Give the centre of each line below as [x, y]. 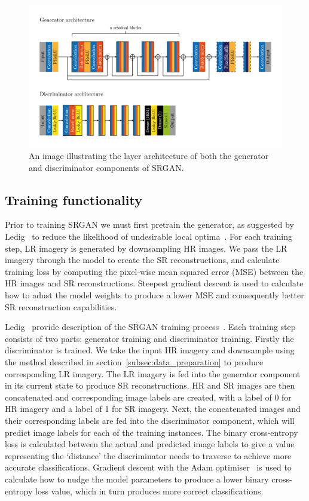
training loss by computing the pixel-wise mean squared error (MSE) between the [154, 271]
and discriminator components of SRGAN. [106, 167]
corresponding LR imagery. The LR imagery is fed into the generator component [153, 373]
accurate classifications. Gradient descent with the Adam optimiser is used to [148, 467]
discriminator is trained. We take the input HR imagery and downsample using [150, 350]
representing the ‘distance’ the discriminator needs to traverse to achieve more [148, 455]
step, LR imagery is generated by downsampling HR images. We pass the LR [146, 248]
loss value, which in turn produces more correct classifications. [149, 491]
